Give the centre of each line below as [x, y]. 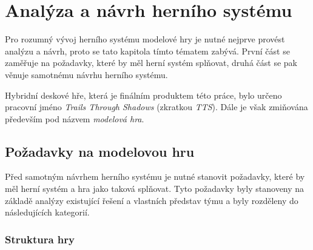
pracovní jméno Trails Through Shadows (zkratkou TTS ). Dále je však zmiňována [156, 107]
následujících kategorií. [47, 212]
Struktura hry [40, 239]
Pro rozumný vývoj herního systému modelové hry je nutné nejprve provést [145, 39]
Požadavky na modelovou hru [100, 151]
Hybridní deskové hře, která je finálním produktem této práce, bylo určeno [143, 95]
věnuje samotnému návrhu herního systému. [86, 74]
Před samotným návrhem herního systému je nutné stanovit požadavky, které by [155, 176]
